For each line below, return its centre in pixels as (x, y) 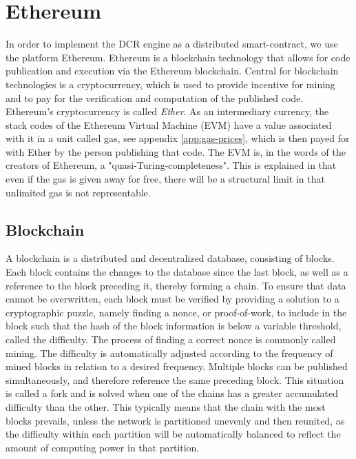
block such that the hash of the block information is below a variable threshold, (174, 326)
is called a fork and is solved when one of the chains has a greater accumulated (172, 393)
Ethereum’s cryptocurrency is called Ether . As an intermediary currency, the (167, 111)
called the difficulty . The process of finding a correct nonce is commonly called (171, 339)
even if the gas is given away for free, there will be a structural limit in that (165, 179)
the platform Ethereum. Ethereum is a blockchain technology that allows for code (178, 57)
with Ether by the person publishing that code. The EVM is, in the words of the (176, 151)
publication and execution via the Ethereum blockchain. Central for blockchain (172, 71)
